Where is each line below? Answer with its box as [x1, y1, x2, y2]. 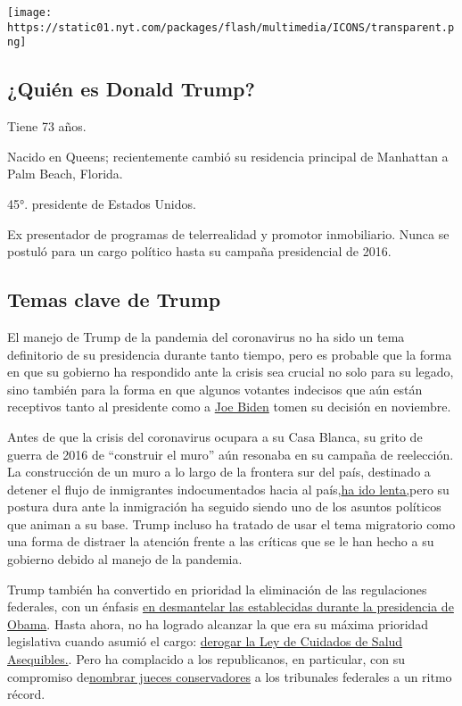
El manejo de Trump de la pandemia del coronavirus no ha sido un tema [7, 327, 405, 345]
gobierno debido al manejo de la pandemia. [7, 550, 243, 569]
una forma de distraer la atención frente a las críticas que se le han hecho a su [7, 532, 434, 551]
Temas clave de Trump [7, 286, 221, 313]
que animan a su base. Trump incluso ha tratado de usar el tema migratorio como [7, 514, 456, 533]
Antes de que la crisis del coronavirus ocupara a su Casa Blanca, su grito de [7, 427, 423, 445]
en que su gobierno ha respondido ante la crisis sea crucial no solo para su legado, [7, 362, 454, 381]
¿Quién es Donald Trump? [7, 75, 255, 103]
